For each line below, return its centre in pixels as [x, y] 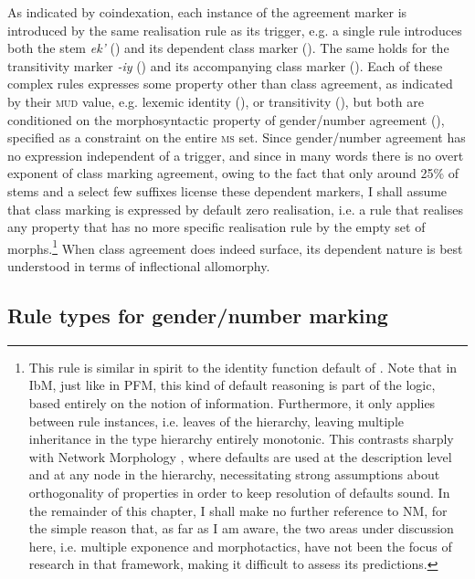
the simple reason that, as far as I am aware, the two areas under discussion [241, 528]
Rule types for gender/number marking [198, 315]
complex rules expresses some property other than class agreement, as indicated [230, 84]
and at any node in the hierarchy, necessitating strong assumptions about [234, 474]
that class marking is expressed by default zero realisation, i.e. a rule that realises [235, 209]
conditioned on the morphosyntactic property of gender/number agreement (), [226, 119]
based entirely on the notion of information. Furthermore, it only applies [232, 402]
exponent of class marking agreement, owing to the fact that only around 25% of [233, 173]
